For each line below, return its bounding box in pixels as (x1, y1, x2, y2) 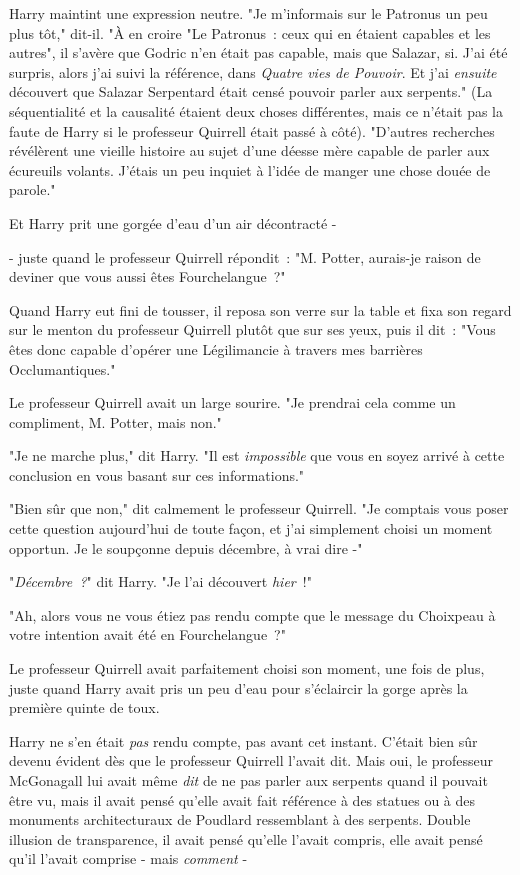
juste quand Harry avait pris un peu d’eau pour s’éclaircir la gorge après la (9, 677, 468, 698)
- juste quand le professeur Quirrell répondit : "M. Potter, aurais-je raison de (9, 246, 481, 267)
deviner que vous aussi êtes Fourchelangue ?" (9, 266, 286, 287)
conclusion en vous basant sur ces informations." (9, 464, 305, 485)
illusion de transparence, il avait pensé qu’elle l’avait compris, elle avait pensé (9, 828, 483, 849)
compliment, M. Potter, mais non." (9, 411, 222, 432)
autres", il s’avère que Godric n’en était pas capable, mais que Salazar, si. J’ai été (9, 42, 508, 63)
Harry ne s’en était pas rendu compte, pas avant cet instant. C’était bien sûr (9, 730, 478, 751)
